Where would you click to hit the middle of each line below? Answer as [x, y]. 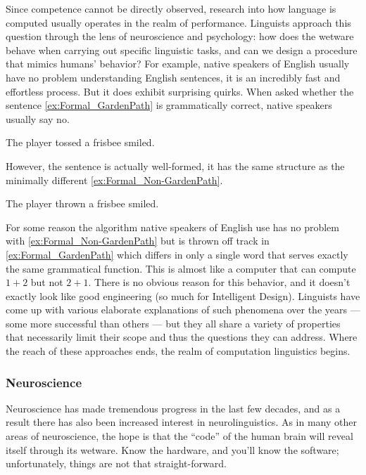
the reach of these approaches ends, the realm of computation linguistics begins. [178, 351]
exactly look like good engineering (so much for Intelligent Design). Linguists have [183, 295]
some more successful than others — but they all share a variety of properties [173, 323]
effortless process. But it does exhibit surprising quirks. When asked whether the [180, 91]
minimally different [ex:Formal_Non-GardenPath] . [114, 180]
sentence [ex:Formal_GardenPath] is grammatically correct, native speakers [169, 105]
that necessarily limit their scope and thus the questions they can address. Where [182, 337]
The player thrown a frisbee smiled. [82, 203]
